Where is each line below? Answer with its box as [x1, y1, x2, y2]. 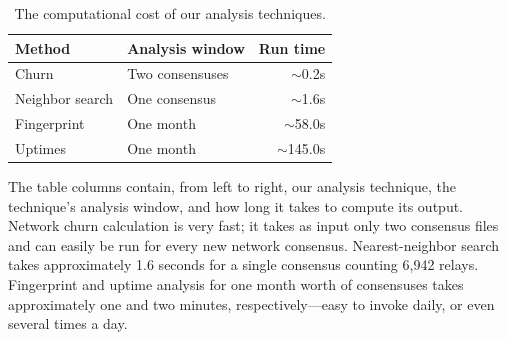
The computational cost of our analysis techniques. [14, 3, 326, 23]
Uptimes [15, 137, 67, 158]
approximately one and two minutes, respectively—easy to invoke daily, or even [8, 293, 495, 314]
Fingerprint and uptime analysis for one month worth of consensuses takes [8, 274, 464, 295]
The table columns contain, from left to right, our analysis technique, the [8, 176, 456, 197]
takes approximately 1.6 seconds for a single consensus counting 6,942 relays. [8, 254, 479, 275]
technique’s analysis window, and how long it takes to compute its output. [8, 195, 463, 216]
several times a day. [8, 313, 128, 334]
